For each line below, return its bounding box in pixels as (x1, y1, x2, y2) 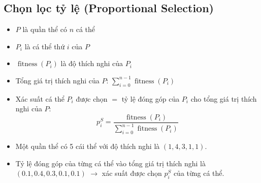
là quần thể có (22, 24, 67, 35)
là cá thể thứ (24, 41, 65, 51)
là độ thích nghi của (60, 58, 123, 69)
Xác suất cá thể (15, 93, 64, 104)
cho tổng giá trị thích (190, 93, 257, 104)
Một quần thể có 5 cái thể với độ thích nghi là (15, 141, 160, 151)
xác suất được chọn (102, 168, 162, 178)
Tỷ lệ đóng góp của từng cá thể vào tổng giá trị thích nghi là (15, 158, 206, 168)
